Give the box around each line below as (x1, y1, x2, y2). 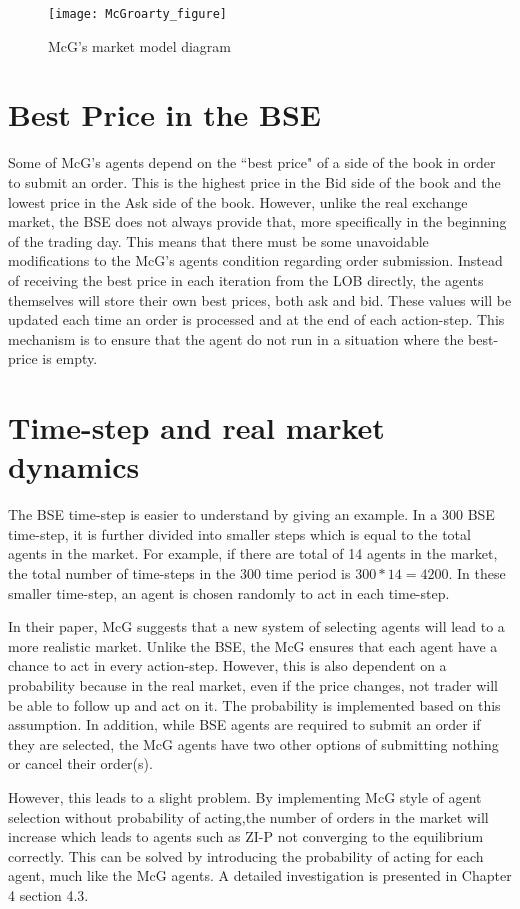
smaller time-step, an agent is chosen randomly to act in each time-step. (8, 582, 450, 603)
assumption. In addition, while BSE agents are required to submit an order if (8, 714, 481, 735)
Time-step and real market (8, 407, 385, 448)
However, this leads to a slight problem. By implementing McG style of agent (8, 786, 482, 807)
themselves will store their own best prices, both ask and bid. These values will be (8, 289, 512, 310)
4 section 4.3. (8, 884, 89, 905)
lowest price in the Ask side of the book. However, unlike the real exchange (8, 191, 468, 212)
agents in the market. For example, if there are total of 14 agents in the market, (8, 543, 498, 564)
